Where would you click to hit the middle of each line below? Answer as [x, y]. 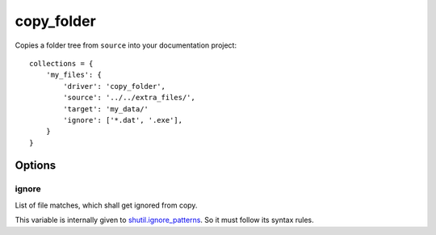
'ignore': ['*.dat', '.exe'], [123, 120]
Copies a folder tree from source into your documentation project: [126, 45]
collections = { [61, 63]
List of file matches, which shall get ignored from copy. [106, 205]
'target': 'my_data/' [106, 109]
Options [36, 166]
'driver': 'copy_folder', [114, 86]
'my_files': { [74, 75]
